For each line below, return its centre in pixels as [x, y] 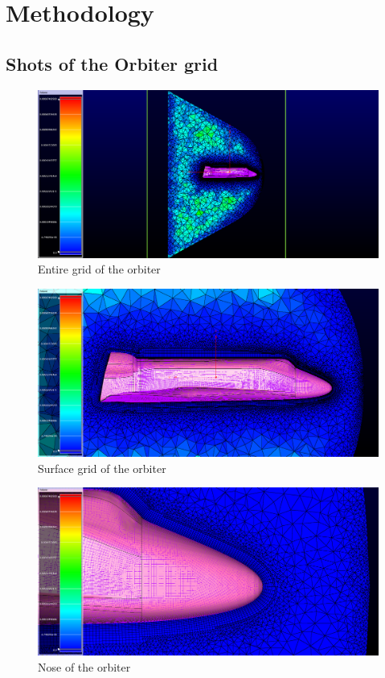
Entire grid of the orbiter [99, 269]
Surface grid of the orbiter [102, 468]
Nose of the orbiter [84, 666]
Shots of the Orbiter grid [112, 63]
